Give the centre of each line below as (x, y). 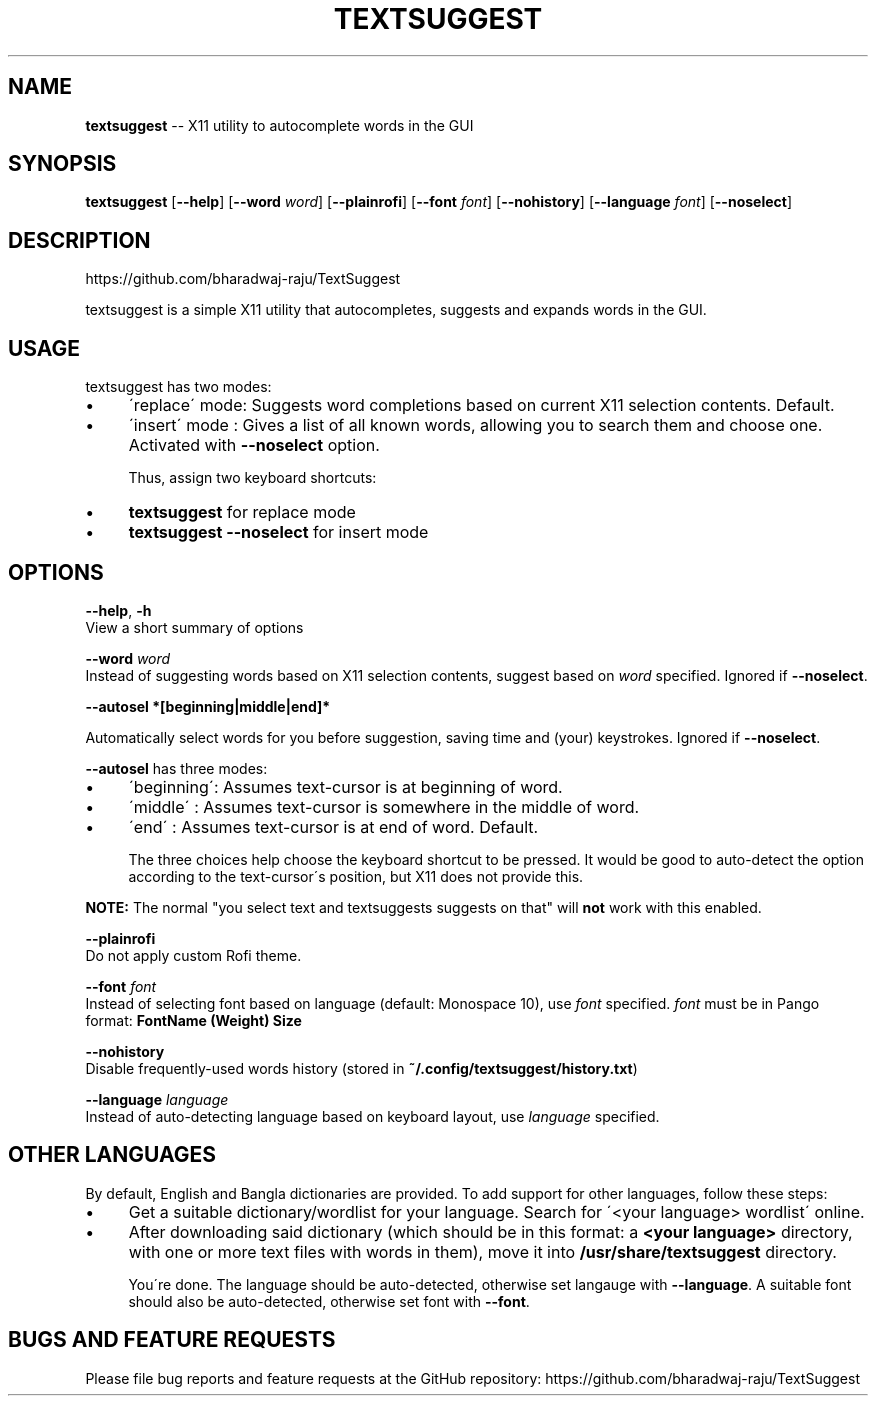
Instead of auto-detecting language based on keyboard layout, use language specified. (372, 1116)
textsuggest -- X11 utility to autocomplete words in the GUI (279, 125)
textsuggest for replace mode (242, 512)
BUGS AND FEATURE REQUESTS (172, 1340)
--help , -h (118, 610)
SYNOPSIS (62, 164)
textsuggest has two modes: (178, 387)
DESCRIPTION (79, 240)
